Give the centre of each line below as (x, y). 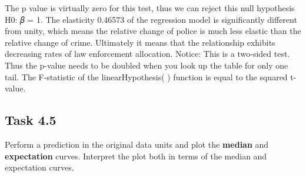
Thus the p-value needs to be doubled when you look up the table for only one (147, 65)
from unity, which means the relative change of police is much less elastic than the (153, 31)
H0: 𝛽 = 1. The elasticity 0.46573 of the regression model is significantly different (151, 19)
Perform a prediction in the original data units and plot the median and (137, 144)
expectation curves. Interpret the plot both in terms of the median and (136, 156)
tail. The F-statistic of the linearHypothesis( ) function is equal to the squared (146, 76)
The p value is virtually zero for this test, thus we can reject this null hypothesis (150, 8)
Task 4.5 (31, 120)
